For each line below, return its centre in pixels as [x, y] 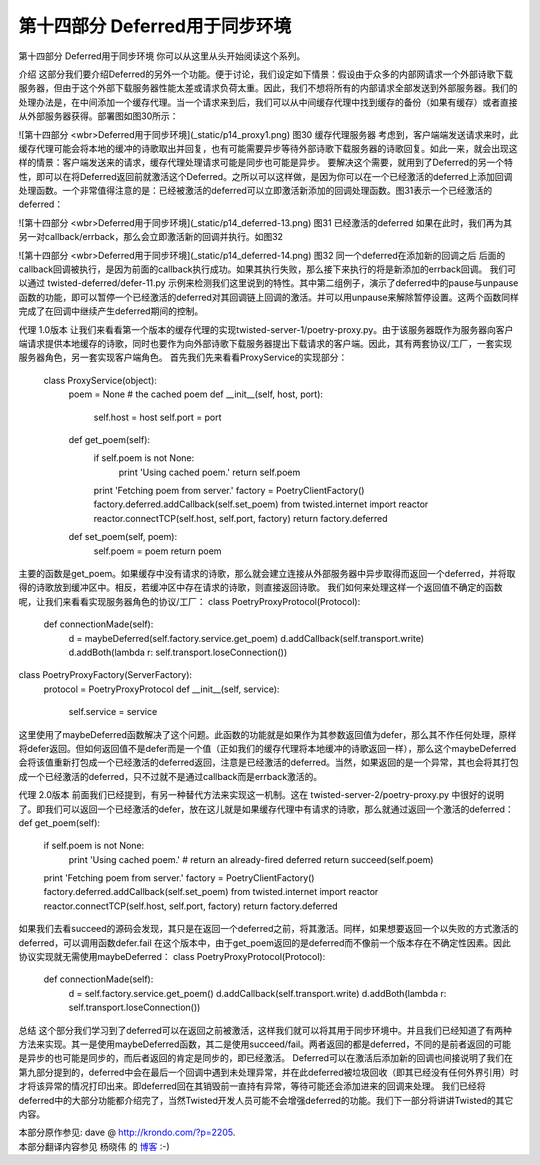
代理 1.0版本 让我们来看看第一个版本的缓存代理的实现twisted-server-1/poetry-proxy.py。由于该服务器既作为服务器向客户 [266, 329]
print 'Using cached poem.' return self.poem [209, 472]
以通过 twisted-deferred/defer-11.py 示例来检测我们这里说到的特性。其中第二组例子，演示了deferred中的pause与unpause [268, 283]
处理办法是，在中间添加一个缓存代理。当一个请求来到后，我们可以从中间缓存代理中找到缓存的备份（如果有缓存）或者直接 [268, 102]
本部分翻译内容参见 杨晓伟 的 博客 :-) [94, 1146]
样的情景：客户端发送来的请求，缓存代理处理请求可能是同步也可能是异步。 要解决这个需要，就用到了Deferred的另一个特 [266, 162]
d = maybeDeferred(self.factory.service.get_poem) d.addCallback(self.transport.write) [246, 638]
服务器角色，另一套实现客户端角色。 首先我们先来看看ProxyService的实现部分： [183, 357]
